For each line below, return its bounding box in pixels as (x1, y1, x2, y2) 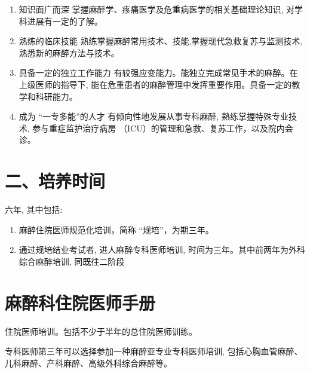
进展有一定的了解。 (27, 14, 103, 27)
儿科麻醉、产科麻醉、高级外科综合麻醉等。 (5, 356, 172, 369)
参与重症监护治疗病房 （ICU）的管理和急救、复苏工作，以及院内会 (32, 121, 293, 134)
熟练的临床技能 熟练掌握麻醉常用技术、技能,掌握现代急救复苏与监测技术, (19, 35, 303, 47)
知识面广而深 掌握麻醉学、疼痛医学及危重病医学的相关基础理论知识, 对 (19, 3, 295, 15)
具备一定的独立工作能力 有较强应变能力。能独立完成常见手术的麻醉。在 (19, 66, 298, 79)
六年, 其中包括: (5, 203, 63, 216)
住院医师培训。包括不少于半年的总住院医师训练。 (5, 325, 197, 337)
